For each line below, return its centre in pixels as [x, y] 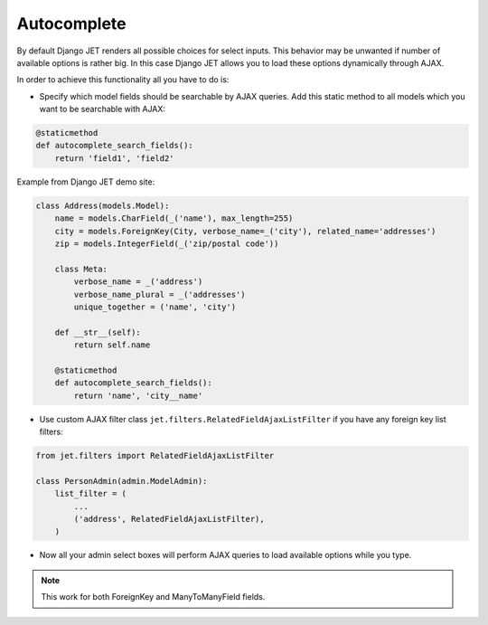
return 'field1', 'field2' [115, 158]
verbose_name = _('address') [138, 282]
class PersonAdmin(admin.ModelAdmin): [122, 481]
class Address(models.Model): [103, 205]
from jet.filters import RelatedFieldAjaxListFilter [155, 456]
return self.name [112, 345]
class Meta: [81, 269]
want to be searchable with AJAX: [103, 109]
